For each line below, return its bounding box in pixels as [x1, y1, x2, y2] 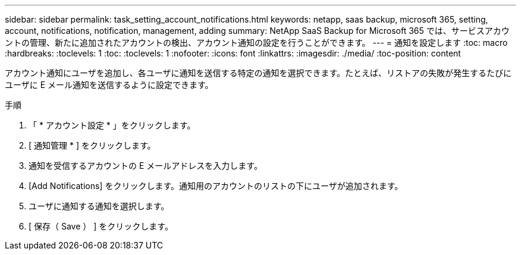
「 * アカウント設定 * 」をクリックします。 [29, 120, 196, 130]
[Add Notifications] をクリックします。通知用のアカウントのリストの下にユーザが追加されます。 [29, 181, 403, 191]
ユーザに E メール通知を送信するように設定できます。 [5, 80, 214, 90]
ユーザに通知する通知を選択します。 [29, 201, 170, 211]
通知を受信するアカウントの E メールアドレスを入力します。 [29, 160, 262, 171]
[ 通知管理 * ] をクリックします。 [29, 140, 156, 150]
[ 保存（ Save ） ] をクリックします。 [29, 221, 173, 231]
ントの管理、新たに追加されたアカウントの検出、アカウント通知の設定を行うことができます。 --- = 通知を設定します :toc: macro [5, 37, 508, 48]
